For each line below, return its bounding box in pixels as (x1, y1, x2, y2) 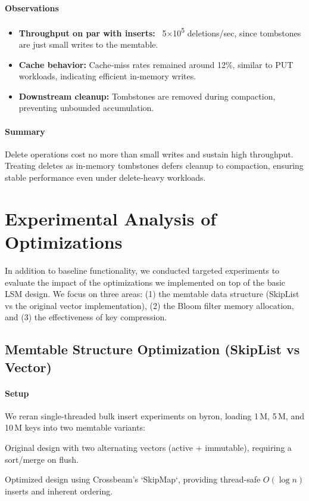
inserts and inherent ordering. (5, 484, 113, 497)
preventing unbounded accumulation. (18, 101, 154, 114)
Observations (5, 1, 59, 14)
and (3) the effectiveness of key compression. (5, 311, 167, 323)
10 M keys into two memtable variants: (5, 421, 145, 434)
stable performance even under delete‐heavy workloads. (5, 171, 206, 183)
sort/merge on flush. (5, 453, 79, 465)
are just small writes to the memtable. (18, 38, 158, 51)
